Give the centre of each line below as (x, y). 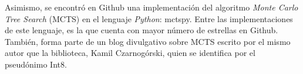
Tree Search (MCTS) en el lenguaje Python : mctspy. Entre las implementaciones (149, 18)
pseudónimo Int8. (36, 64)
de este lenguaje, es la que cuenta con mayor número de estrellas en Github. (142, 30)
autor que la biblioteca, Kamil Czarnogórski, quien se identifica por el (130, 53)
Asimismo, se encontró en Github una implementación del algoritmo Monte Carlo (151, 7)
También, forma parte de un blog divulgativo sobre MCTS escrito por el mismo (148, 41)
